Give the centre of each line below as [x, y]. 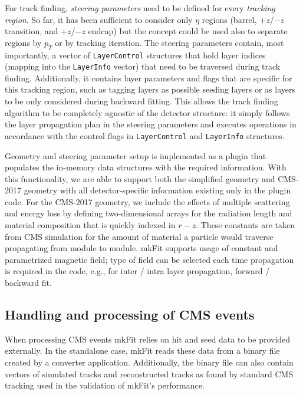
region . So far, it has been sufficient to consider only [99, 19]
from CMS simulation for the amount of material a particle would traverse [139, 236]
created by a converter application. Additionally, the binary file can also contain [149, 362]
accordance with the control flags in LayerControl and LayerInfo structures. [145, 135]
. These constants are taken [246, 225]
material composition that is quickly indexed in [90, 225]
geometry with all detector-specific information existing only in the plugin [157, 190]
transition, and [32, 31]
